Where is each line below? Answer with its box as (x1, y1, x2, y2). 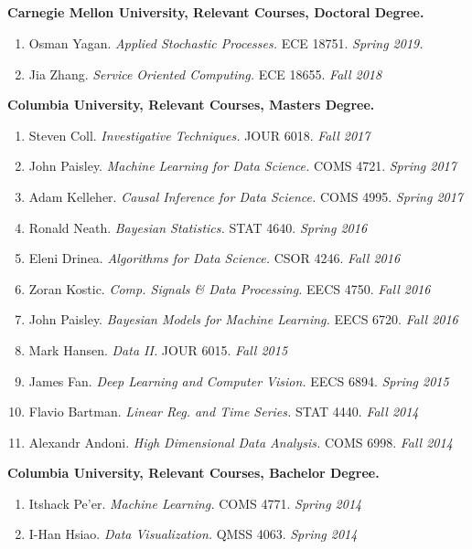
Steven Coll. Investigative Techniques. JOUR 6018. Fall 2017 (28, 125, 370, 144)
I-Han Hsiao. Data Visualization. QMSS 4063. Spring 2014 (28, 524, 358, 544)
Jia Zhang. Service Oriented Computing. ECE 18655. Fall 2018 (28, 64, 382, 83)
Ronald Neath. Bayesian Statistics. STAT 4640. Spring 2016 (28, 217, 368, 237)
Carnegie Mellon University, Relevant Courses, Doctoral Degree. (7, 3, 424, 22)
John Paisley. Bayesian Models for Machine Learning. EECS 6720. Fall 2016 (28, 310, 458, 329)
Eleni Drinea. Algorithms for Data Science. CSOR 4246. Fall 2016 (28, 248, 401, 268)
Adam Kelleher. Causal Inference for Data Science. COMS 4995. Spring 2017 (28, 186, 463, 206)
